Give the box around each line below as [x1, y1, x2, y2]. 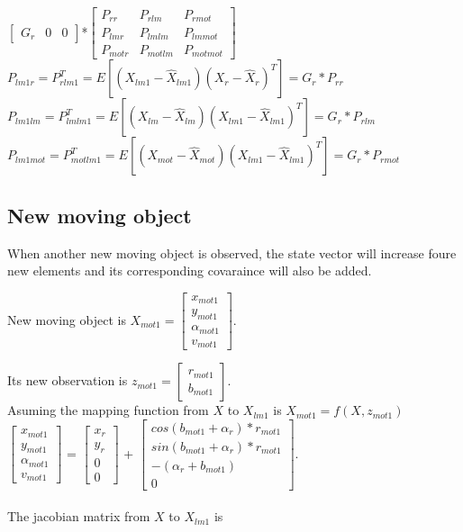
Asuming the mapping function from [7, 401, 209, 419]
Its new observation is [7, 371, 128, 390]
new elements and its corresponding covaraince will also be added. [7, 261, 372, 280]
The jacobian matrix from [7, 507, 150, 526]
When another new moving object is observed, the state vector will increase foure [7, 243, 457, 262]
